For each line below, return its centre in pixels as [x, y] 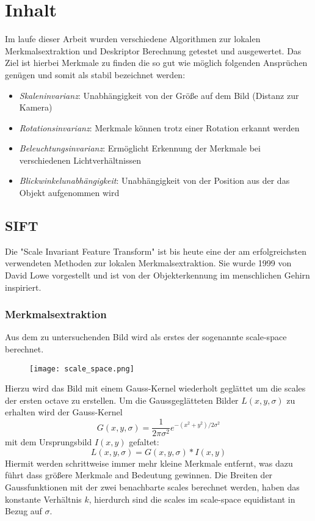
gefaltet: [144, 442]
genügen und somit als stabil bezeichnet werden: [95, 74]
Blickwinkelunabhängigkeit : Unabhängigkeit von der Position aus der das [154, 180]
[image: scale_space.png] [82, 369]
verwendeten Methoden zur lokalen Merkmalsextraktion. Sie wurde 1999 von [148, 263]
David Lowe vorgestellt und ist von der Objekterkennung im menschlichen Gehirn [157, 275]
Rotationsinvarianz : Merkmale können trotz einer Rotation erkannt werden [159, 127]
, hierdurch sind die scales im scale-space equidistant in [192, 499]
